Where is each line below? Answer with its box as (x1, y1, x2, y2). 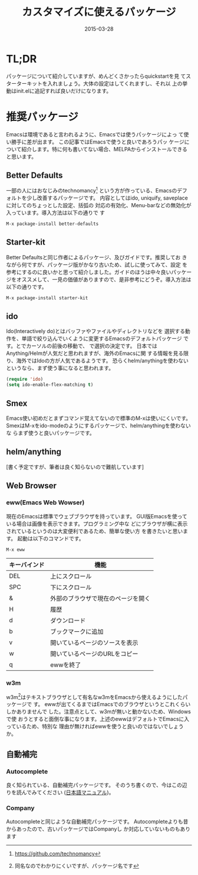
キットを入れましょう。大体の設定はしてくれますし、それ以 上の (26, 80, 183, 87)
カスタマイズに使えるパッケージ (22, 5, 176, 19)
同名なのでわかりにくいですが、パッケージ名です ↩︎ (14, 863, 140, 870)
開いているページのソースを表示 (49, 639, 138, 647)
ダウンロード (49, 616, 86, 625)
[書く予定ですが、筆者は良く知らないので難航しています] (6, 463, 144, 470)
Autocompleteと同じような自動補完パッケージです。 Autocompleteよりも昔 (6, 818, 189, 825)
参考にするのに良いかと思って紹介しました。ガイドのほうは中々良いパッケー (6, 268, 192, 275)
